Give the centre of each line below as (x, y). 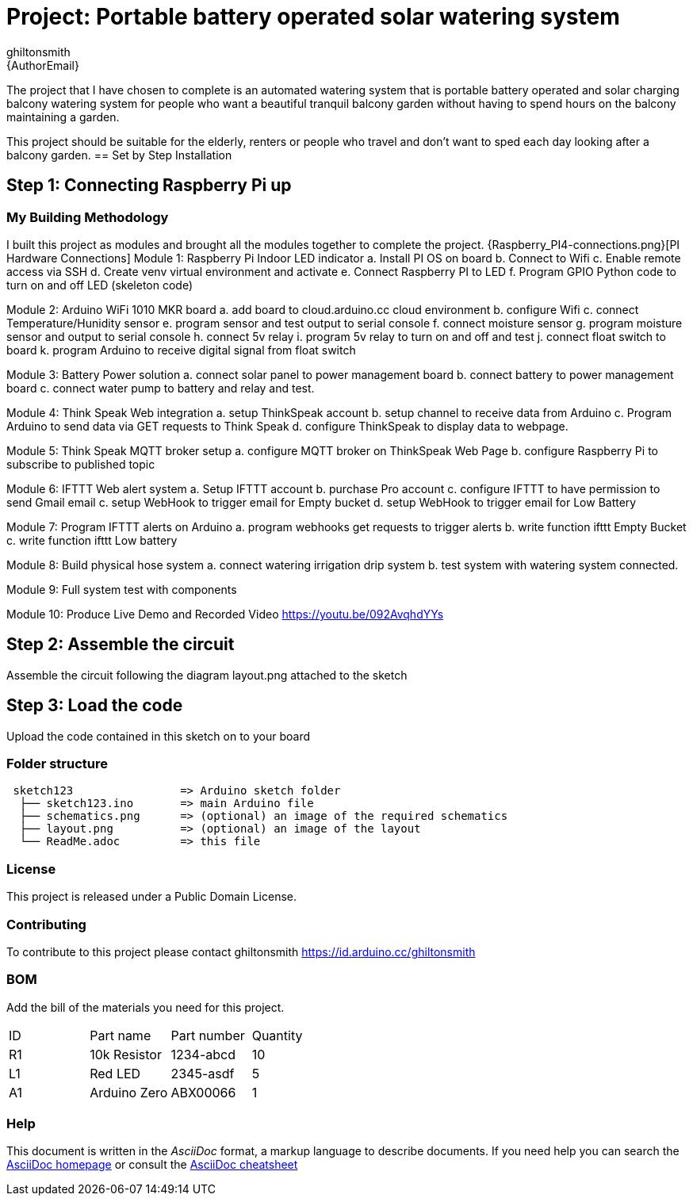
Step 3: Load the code (95, 706)
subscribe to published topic (81, 464)
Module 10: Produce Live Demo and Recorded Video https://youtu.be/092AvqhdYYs (225, 614)
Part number (208, 1035)
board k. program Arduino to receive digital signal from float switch (181, 350)
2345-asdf (203, 1073)
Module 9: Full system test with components (122, 589)
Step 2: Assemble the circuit (121, 645)
